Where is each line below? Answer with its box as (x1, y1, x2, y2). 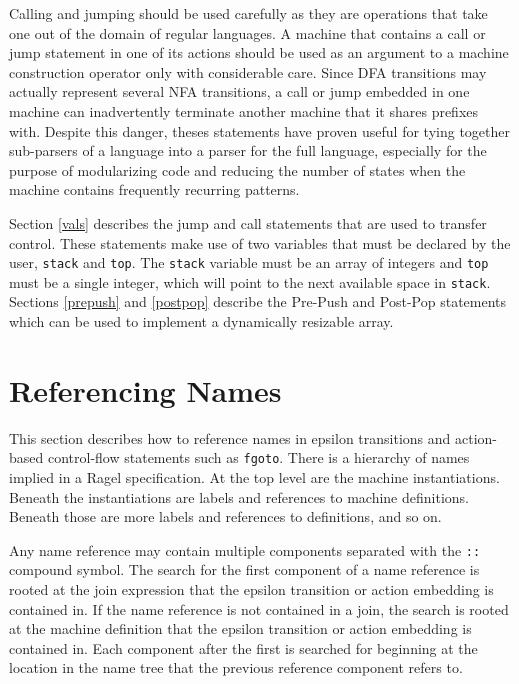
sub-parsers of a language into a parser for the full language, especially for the (9, 140, 487, 161)
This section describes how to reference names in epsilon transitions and (9, 427, 451, 448)
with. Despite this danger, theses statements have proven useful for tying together (9, 120, 510, 141)
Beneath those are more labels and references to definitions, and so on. (9, 506, 442, 527)
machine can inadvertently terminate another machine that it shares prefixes (9, 100, 479, 121)
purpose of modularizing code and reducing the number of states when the (9, 159, 466, 180)
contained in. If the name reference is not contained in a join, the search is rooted (9, 598, 509, 619)
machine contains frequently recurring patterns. (9, 179, 300, 200)
